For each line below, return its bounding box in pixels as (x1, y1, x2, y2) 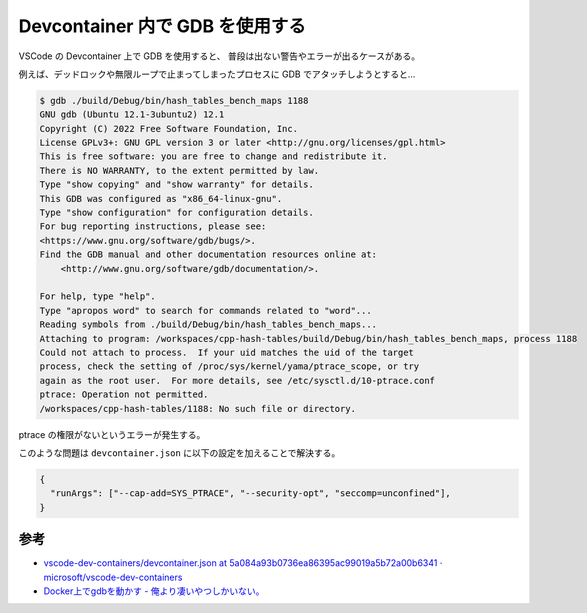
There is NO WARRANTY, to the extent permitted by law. (39, 165, 320, 176)
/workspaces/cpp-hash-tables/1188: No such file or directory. (39, 403, 357, 414)
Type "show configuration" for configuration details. (39, 207, 314, 219)
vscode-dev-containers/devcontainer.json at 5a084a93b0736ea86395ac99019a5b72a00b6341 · (43, 557, 443, 569)
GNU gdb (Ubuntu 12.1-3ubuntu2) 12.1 (39, 109, 225, 120)
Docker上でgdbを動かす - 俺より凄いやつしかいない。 (43, 585, 265, 597)
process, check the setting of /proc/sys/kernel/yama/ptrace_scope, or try (39, 361, 420, 372)
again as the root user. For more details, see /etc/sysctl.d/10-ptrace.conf (39, 375, 435, 386)
